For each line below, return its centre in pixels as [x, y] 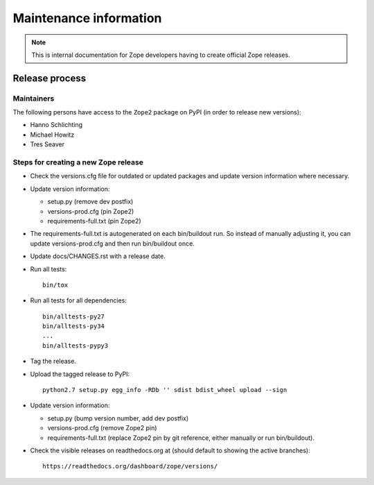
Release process [50, 78]
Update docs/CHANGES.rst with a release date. [98, 256]
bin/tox [55, 285]
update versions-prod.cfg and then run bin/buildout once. [113, 244]
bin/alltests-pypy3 [75, 346]
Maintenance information [87, 18]
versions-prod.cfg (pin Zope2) [91, 211]
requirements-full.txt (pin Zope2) [94, 221]
